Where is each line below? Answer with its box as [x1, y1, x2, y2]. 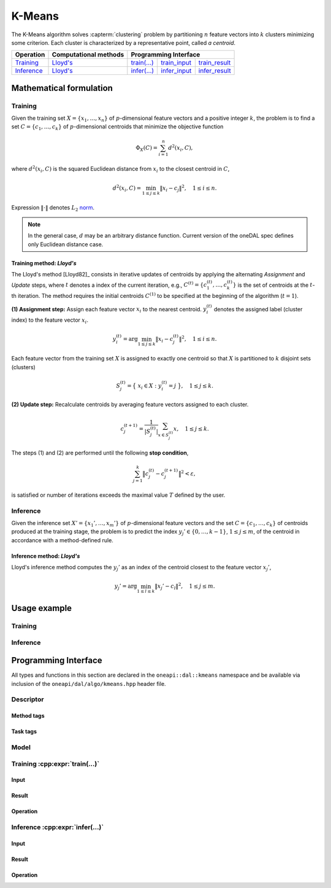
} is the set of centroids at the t [232, 281, 313, 289]
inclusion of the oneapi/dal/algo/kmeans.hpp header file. [11, 680, 166, 687]
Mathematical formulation [11, 83, 113, 93]
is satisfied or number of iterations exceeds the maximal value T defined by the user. [11, 491, 226, 499]
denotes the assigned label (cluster [213, 305, 303, 313]
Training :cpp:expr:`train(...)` [11, 759, 100, 768]
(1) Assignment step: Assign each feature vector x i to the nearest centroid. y [11, 305, 207, 314]
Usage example [11, 603, 72, 613]
